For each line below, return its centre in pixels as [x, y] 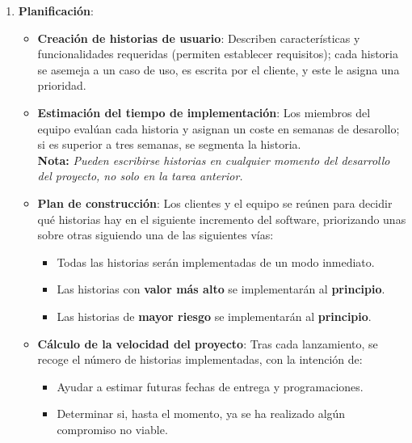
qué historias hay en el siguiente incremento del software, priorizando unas [222, 219]
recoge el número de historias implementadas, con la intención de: [200, 359]
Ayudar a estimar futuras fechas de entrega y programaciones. [210, 386]
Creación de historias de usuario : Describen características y [199, 38]
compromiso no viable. [112, 429]
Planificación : [56, 11]
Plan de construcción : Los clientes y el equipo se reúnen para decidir [215, 203]
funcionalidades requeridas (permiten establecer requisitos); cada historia [218, 54]
